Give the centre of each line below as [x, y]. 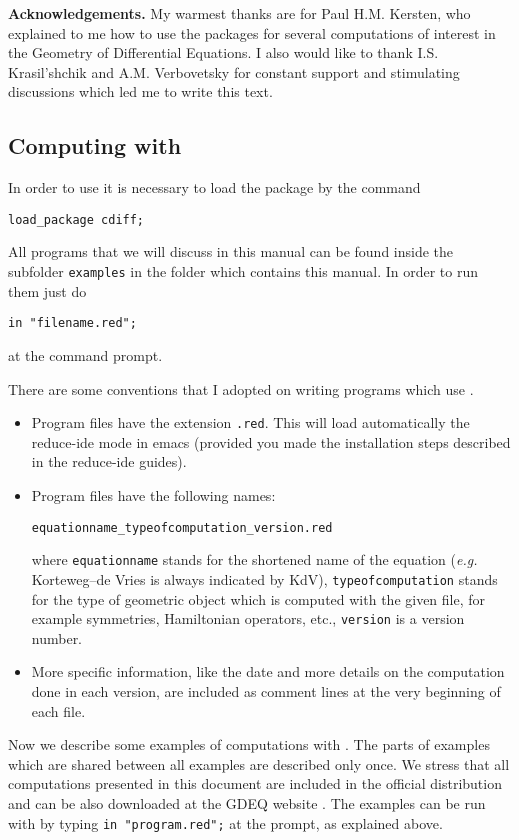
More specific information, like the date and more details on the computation [268, 671]
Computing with [95, 145]
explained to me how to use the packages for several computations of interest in [252, 32]
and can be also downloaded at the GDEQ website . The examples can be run [247, 802]
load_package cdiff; [76, 219]
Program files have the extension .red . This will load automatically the [250, 422]
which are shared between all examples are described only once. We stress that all [259, 763]
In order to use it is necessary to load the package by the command [214, 187]
